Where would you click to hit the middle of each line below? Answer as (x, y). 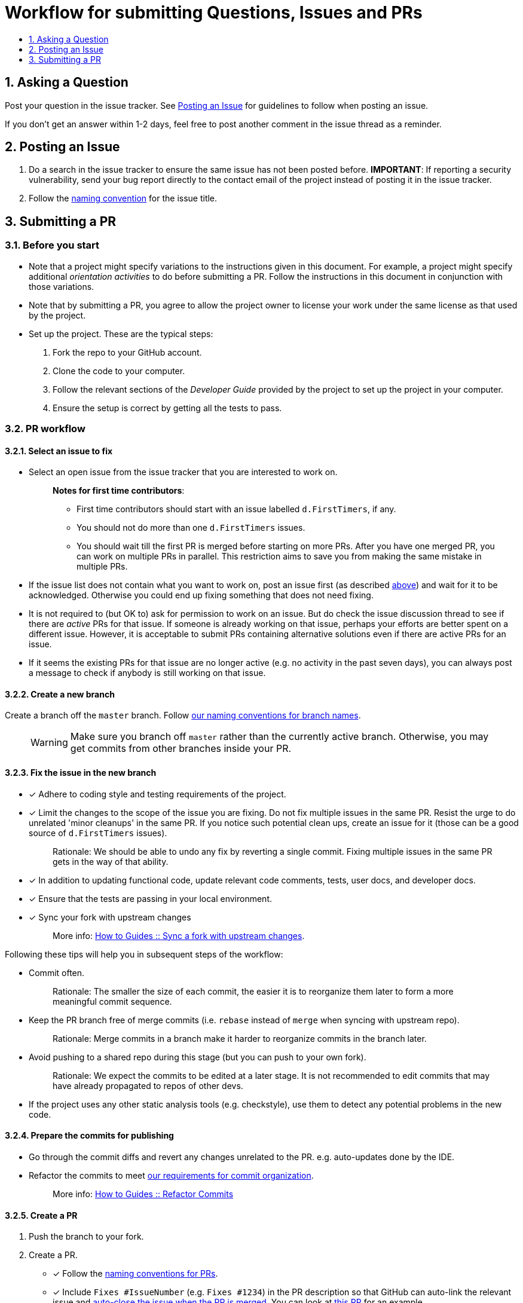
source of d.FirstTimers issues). (98, 833)
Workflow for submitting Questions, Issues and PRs (214, 13)
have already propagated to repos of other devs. (148, 1085)
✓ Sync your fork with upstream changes (110, 917)
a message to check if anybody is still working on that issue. (147, 673)
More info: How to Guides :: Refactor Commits (143, 1194)
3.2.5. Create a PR (41, 1215)
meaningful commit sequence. (112, 1001)
